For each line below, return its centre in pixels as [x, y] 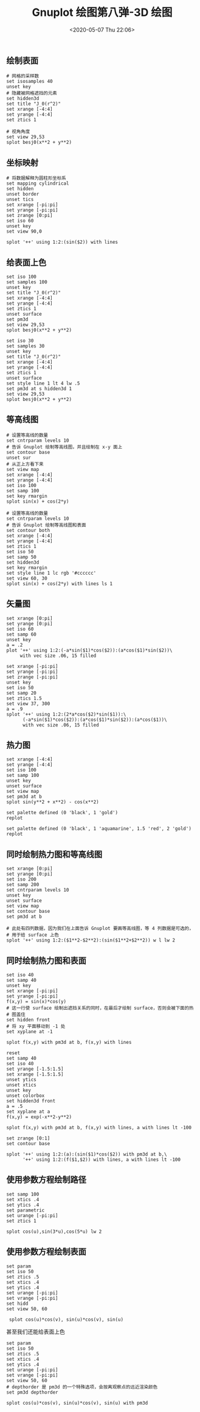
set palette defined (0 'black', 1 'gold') [62, 813]
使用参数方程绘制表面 [46, 1252]
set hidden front [28, 1020]
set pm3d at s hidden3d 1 [39, 388]
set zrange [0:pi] [29, 216]
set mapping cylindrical [38, 183]
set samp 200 [23, 885]
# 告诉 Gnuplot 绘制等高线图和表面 [46, 525]
